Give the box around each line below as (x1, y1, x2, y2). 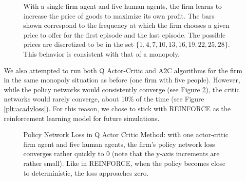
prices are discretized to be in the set (23, 39, 134, 49)
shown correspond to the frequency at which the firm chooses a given (23, 20, 229, 30)
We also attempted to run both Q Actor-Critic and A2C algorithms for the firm (4, 65, 243, 75)
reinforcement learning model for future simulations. (4, 113, 160, 123)
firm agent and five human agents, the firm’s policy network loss (23, 139, 215, 149)
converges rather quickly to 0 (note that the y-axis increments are (23, 148, 220, 159)
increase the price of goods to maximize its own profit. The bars (23, 10, 215, 20)
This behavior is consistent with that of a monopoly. (23, 48, 180, 59)
